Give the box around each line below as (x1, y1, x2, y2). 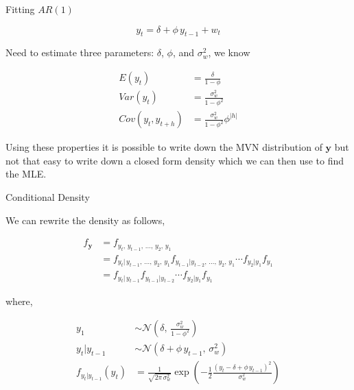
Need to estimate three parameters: (5, 45, 154, 60)
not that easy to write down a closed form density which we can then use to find (5, 153, 344, 167)
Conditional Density (5, 190, 90, 204)
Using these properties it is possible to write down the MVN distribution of (5, 140, 322, 154)
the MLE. (5, 167, 47, 181)
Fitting (5, 2, 35, 16)
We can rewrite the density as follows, (5, 212, 165, 227)
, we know (208, 45, 250, 60)
